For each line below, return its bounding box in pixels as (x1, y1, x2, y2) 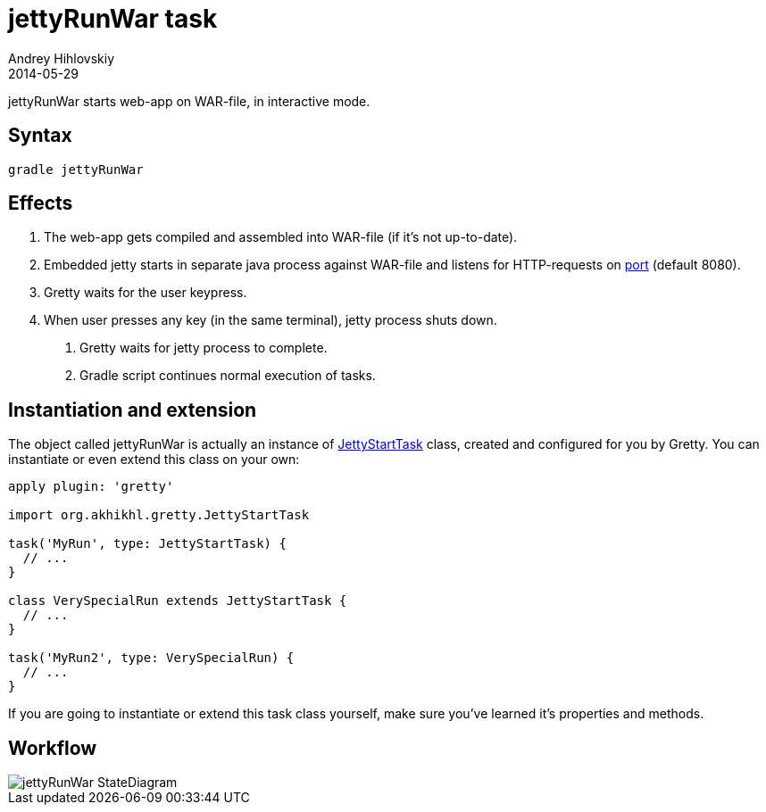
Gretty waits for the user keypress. (44, 285, 247, 301)
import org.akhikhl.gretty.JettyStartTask (8, 508, 310, 523)
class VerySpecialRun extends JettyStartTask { (8, 593, 347, 609)
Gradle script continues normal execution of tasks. (79, 368, 376, 384)
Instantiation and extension (8, 398, 257, 421)
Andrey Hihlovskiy (8, 50, 115, 66)
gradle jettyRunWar (8, 162, 144, 177)
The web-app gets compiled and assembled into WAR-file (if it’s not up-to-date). (44, 229, 518, 245)
